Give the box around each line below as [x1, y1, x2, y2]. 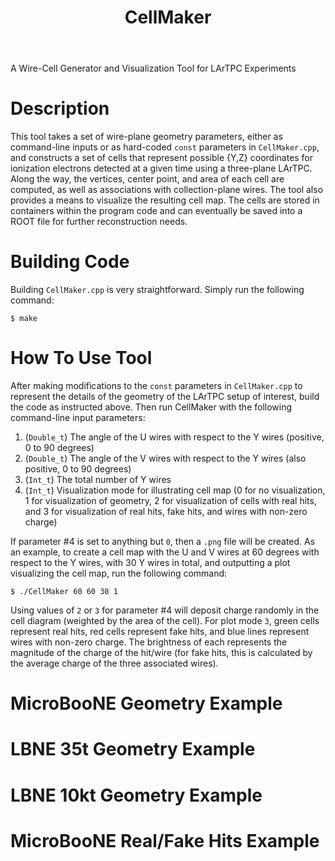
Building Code [10, 251, 130, 273]
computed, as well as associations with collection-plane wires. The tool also [10, 184, 324, 196]
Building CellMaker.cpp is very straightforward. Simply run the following [10, 284, 305, 296]
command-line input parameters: [10, 412, 146, 423]
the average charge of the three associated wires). [10, 657, 219, 669]
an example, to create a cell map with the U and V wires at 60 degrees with [10, 546, 320, 558]
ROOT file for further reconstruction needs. [10, 216, 188, 228]
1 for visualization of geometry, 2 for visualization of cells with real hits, [24, 495, 317, 506]
